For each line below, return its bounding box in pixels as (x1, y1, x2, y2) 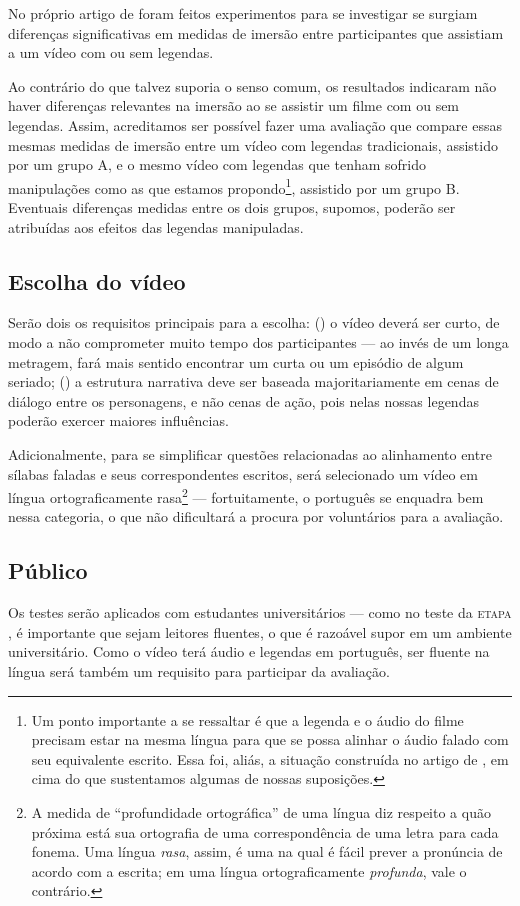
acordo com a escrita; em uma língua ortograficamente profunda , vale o (31, 860, 467, 881)
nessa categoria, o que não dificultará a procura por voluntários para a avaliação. (8, 506, 504, 527)
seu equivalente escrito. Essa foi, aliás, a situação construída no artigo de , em (31, 748, 509, 769)
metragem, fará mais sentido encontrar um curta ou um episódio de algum (8, 351, 464, 372)
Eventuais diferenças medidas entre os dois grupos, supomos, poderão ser (8, 197, 456, 217)
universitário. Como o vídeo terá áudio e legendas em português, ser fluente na (8, 641, 490, 662)
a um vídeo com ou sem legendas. (8, 42, 214, 63)
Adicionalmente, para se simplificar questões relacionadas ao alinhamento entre (8, 443, 492, 464)
